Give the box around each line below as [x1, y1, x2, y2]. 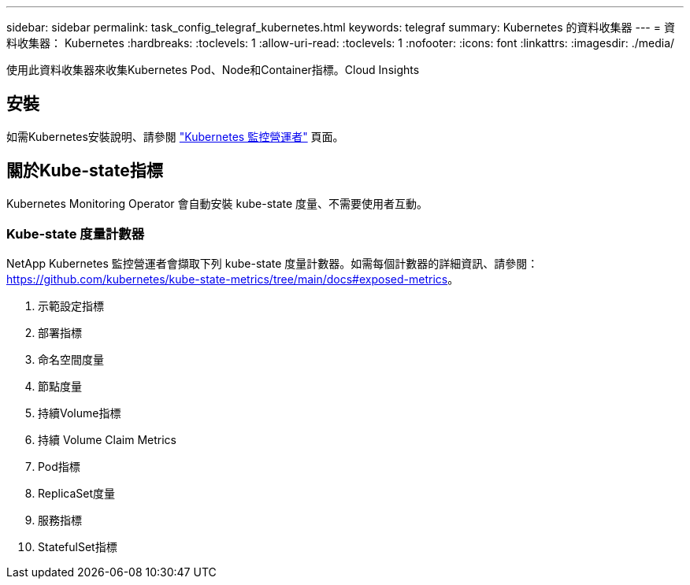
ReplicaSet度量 [38, 487, 116, 501]
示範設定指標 [38, 299, 104, 313]
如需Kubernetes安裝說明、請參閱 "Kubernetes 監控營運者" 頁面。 [6, 129, 344, 143]
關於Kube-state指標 [6, 161, 163, 181]
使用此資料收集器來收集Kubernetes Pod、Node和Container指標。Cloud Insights [6, 63, 420, 76]
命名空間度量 [38, 353, 104, 367]
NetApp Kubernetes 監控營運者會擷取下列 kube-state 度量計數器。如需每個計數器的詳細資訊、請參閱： [6, 257, 539, 271]
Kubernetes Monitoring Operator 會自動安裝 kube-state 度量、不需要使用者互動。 [6, 196, 428, 210]
